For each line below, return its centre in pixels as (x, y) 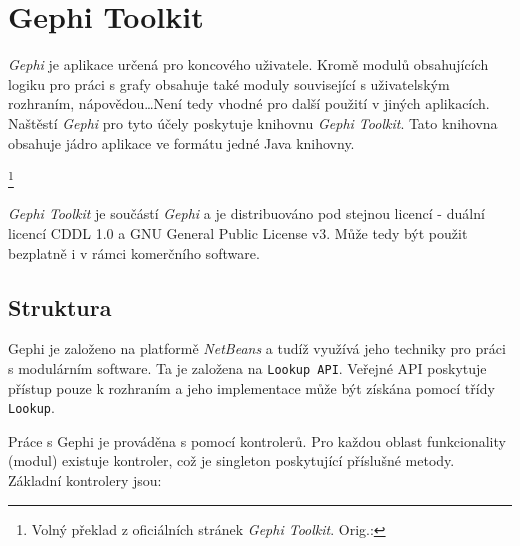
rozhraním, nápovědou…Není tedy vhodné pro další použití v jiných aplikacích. (249, 103)
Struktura (60, 306)
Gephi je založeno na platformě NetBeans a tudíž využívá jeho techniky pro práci (257, 348)
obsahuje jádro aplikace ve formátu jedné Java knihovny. (181, 142)
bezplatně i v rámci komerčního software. (134, 252)
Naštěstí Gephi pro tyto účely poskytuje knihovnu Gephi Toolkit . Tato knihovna (253, 122)
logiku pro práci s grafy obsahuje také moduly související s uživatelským (229, 83)
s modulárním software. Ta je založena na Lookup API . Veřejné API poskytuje (247, 367)
